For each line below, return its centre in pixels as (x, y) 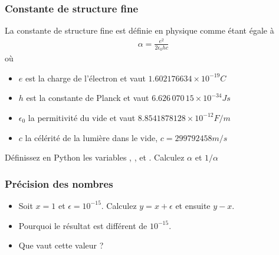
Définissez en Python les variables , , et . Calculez (95, 157)
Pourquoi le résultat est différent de (83, 225)
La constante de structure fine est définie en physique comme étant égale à (139, 30)
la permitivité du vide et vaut (82, 117)
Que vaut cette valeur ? (61, 245)
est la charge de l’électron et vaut (85, 78)
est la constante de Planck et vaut (88, 98)
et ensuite (193, 205)
